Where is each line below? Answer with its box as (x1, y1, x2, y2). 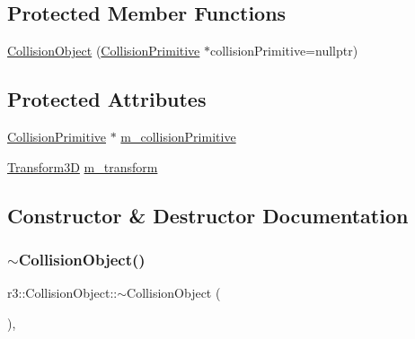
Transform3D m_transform (7, 157, 158, 176)
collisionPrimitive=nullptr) (210, 41, 358, 60)
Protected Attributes (7, 85, 207, 113)
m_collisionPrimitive (120, 127, 236, 145)
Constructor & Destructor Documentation (7, 201, 409, 229)
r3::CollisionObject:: (7, 283, 118, 302)
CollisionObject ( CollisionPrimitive (7, 41, 200, 60)
